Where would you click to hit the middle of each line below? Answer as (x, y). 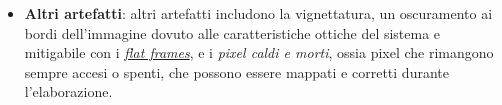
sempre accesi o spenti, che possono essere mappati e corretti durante (236, 71)
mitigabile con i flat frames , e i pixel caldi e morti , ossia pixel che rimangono (259, 52)
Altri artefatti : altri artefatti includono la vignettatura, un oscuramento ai (258, 13)
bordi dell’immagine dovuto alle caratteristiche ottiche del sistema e (232, 32)
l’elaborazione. (68, 91)
